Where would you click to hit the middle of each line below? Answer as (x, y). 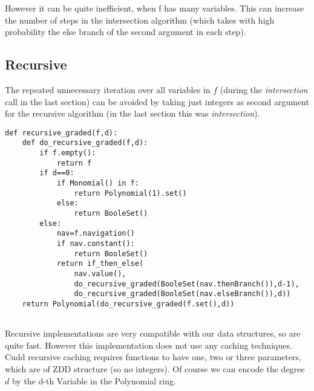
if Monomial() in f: (98, 183)
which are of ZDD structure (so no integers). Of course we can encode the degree (155, 369)
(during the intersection (264, 89)
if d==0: (57, 173)
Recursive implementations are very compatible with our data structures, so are (153, 333)
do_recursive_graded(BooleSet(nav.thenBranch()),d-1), (187, 284)
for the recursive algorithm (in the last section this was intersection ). (132, 113)
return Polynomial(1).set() (130, 193)
